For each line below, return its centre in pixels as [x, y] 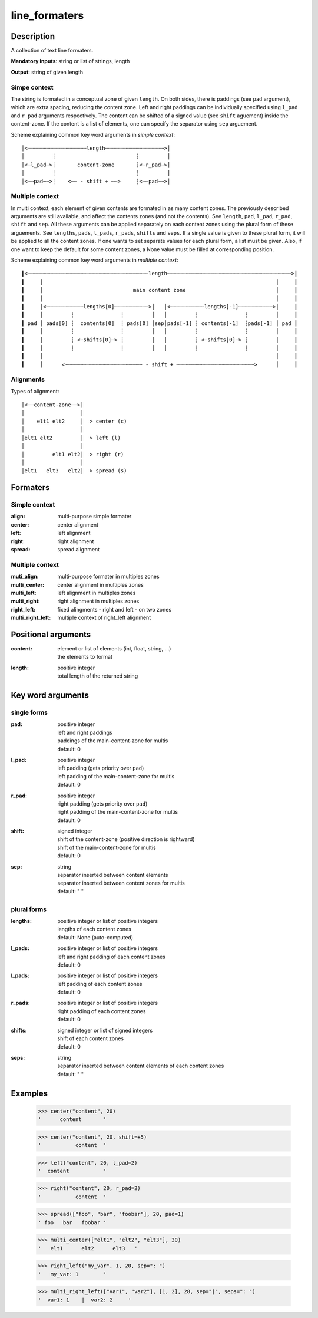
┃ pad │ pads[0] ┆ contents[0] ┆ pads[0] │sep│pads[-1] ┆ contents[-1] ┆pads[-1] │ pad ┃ [160, 323]
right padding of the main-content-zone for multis [118, 812]
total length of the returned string [98, 676]
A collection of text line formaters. [52, 51]
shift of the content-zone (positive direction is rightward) [126, 839]
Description [33, 36]
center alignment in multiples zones [100, 584]
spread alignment [79, 550]
